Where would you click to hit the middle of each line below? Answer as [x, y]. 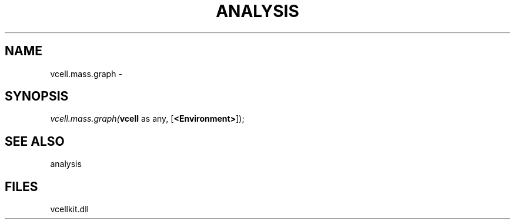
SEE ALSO [35, 141]
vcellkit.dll [69, 209]
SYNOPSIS [37, 96]
